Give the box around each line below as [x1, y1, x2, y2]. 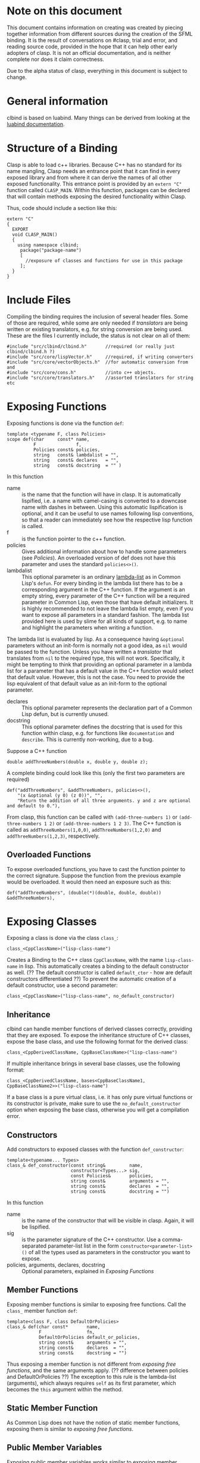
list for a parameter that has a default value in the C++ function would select [7, 667, 194, 674]
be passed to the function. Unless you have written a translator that [7, 648, 173, 655]
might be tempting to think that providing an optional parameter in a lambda [7, 660, 192, 668]
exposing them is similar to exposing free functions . [7, 1425, 133, 1433]
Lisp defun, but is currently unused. [21, 710, 109, 717]
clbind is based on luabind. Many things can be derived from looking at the [7, 114, 190, 121]
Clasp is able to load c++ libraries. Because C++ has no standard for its [7, 161, 182, 168]
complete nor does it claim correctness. [7, 55, 105, 63]
